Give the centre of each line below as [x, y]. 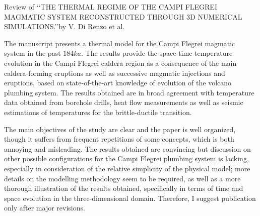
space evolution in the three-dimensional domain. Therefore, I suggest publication [130, 198]
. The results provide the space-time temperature [157, 53]
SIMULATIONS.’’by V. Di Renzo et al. [64, 26]
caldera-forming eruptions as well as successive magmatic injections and [115, 73]
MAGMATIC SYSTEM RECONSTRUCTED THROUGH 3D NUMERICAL [123, 16]
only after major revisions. [45, 208]
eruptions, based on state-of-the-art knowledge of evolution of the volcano [118, 83]
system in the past [32, 53]
